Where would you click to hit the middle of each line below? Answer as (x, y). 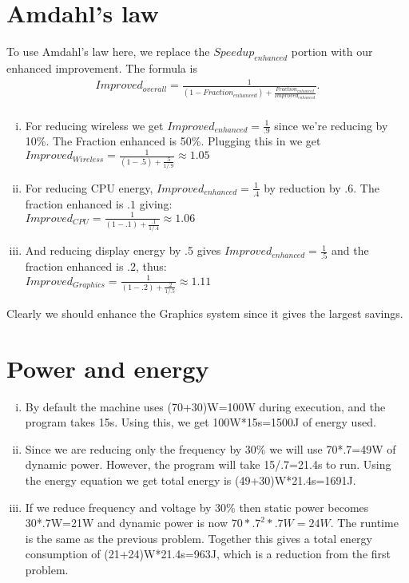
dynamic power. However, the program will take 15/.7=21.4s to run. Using (208, 464)
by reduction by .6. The (322, 187)
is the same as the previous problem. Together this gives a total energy (199, 538)
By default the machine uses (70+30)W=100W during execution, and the (205, 406)
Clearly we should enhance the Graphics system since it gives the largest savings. (205, 313)
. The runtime (364, 523)
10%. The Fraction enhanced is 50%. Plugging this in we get (173, 141)
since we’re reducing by (331, 125)
